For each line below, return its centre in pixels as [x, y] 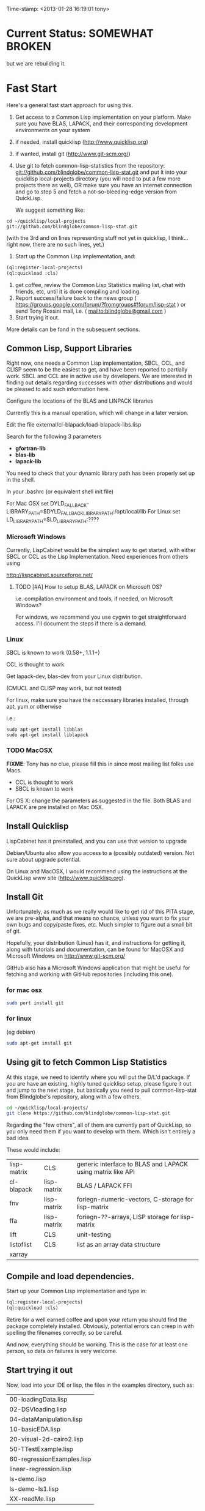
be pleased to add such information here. [58, 389]
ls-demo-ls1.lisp [34, 1488]
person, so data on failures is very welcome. [62, 1351]
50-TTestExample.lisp [41, 1449]
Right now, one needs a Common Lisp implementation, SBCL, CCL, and [95, 363]
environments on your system [52, 130]
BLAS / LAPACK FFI [104, 1185]
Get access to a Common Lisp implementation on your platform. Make [103, 117]
